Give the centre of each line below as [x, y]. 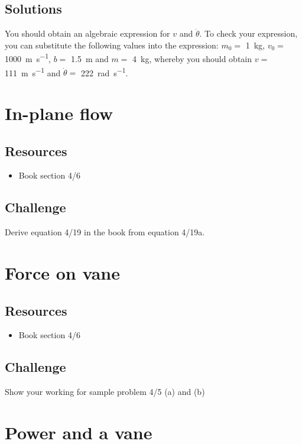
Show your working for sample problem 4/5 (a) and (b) [105, 392]
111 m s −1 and [33, 72]
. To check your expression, [249, 33]
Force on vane [62, 273]
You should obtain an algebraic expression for [87, 33]
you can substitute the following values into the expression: [112, 45]
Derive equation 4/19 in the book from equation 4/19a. [105, 232]
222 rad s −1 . [104, 72]
